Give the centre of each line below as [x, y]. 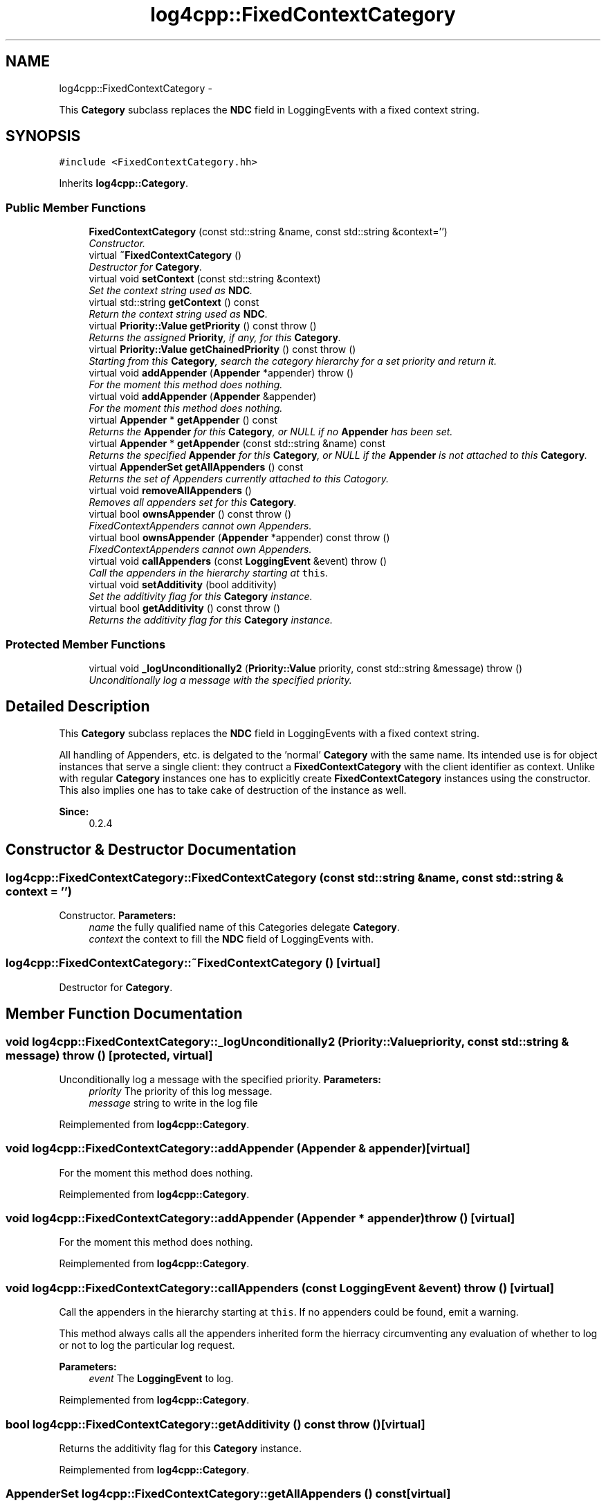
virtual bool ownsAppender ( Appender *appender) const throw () [239, 538]
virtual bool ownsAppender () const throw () [190, 514]
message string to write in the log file [173, 1103]
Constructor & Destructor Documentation [151, 850]
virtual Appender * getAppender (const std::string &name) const [237, 444]
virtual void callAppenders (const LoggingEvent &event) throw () [238, 561]
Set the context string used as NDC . [171, 291]
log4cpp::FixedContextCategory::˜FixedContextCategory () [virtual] [193, 963]
